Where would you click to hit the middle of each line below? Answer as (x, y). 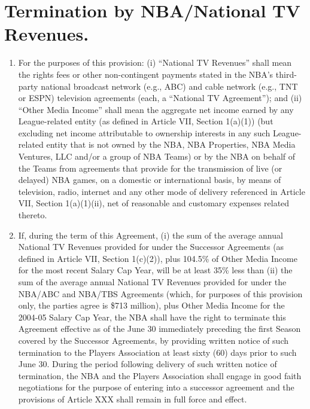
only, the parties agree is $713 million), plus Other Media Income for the (151, 305)
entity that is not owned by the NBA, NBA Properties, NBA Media (171, 144)
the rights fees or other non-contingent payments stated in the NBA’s (146, 74)
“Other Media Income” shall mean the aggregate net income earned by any (156, 109)
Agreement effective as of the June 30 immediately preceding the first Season (159, 329)
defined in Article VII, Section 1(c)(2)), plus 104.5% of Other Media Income (158, 258)
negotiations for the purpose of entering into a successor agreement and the (156, 387)
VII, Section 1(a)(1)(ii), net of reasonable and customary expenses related (154, 203)
